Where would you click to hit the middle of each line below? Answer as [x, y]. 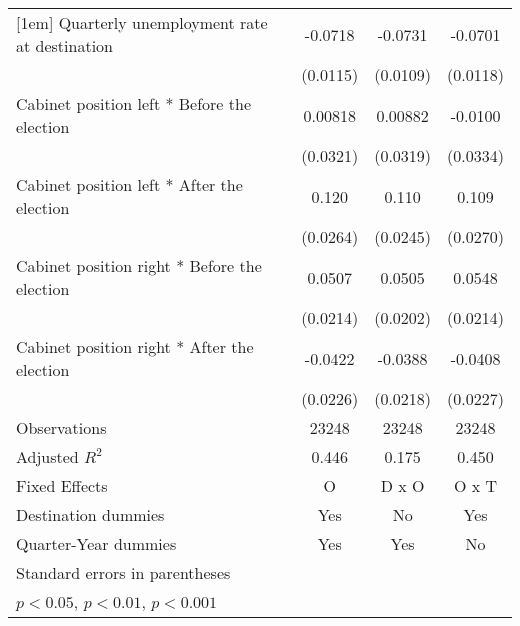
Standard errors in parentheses [123, 572]
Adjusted [47, 456]
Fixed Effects [62, 485]
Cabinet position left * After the [129, 184]
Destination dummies [90, 514]
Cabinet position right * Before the [139, 265]
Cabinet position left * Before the [134, 103]
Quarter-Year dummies [96, 543]
